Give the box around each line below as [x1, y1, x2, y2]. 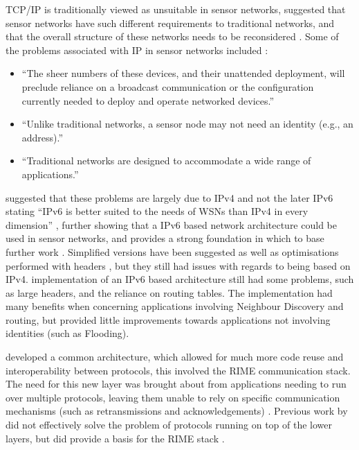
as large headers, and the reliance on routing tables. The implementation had [6, 285, 333, 300]
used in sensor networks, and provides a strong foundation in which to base [6, 231, 324, 245]
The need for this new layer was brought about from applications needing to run [6, 377, 347, 391]
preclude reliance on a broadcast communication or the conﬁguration [21, 79, 314, 94]
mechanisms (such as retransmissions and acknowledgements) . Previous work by [6, 404, 348, 418]
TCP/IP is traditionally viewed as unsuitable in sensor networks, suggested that [6, 2, 346, 16]
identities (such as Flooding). [6, 326, 129, 340]
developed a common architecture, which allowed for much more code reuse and [6, 349, 344, 364]
